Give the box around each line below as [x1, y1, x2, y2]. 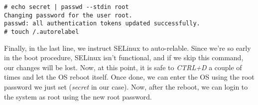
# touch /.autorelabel [4, 28, 79, 35]
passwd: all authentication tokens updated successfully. [4, 20, 200, 27]
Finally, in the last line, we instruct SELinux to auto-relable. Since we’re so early [4, 42, 251, 53]
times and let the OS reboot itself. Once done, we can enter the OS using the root [4, 72, 255, 82]
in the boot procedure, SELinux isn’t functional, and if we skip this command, [4, 52, 244, 63]
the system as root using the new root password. [4, 91, 152, 102]
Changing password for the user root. [4, 11, 132, 19]
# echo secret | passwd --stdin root [4, 3, 129, 10]
